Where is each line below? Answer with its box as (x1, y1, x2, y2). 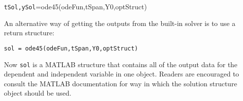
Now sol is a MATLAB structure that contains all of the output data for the (4, 59, 238, 69)
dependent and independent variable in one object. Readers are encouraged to (4, 69, 239, 79)
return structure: (4, 27, 55, 38)
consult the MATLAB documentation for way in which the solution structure (4, 78, 237, 88)
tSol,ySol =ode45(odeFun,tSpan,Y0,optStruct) (4, 1, 147, 11)
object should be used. (4, 88, 71, 98)
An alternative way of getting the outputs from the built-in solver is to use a (4, 18, 236, 28)
